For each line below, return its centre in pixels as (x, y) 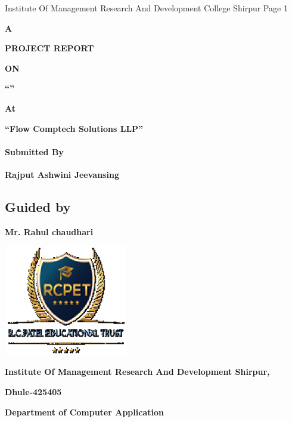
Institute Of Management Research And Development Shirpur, (137, 372)
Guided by (38, 206)
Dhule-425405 (33, 391)
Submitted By (34, 151)
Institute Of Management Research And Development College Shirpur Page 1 (146, 8)
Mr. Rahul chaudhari (49, 231)
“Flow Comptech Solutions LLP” (74, 128)
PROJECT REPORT (49, 48)
